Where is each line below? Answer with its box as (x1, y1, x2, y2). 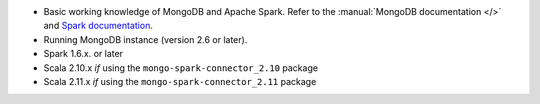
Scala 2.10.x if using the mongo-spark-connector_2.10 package (43, 61, 319, 74)
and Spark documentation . (43, 20, 154, 32)
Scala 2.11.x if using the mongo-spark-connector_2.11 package (43, 75, 317, 87)
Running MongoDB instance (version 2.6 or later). (43, 33, 248, 45)
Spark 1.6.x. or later (43, 48, 124, 60)
